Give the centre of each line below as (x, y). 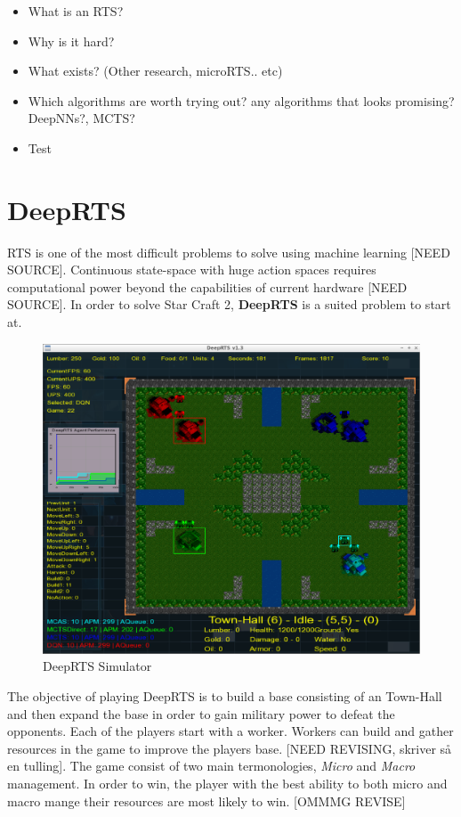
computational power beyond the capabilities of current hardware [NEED (207, 286)
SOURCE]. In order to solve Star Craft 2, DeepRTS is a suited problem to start (229, 304)
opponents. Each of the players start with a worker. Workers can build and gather (230, 731)
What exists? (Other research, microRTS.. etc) (155, 71)
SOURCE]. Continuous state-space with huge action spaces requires (192, 270)
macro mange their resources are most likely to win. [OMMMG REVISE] (206, 801)
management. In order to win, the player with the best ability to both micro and (227, 784)
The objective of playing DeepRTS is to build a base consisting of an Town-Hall (225, 696)
